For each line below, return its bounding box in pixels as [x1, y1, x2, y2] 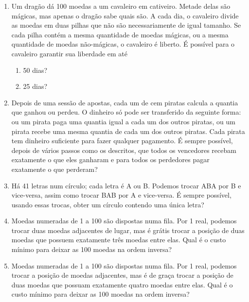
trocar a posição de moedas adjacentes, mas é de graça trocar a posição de [11, 270, 233, 280]
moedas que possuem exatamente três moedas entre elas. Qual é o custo [11, 235, 226, 245]
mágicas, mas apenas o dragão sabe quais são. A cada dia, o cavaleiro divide [11, 10, 239, 20]
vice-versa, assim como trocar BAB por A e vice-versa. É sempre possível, [11, 190, 231, 200]
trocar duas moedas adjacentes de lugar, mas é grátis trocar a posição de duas [11, 225, 245, 235]
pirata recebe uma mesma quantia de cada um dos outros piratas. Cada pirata [11, 126, 245, 136]
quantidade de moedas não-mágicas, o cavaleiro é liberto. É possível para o [11, 39, 235, 49]
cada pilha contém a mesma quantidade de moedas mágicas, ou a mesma [11, 29, 229, 39]
